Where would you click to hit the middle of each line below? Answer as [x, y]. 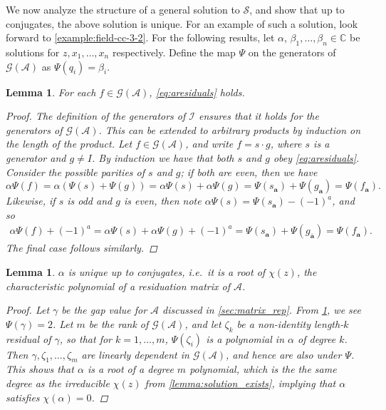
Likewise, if [31, 201]
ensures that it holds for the [259, 116]
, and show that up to [297, 9]
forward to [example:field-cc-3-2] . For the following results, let [140, 37]
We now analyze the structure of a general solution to [123, 9]
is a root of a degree [130, 369]
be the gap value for [104, 310]
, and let [203, 323]
